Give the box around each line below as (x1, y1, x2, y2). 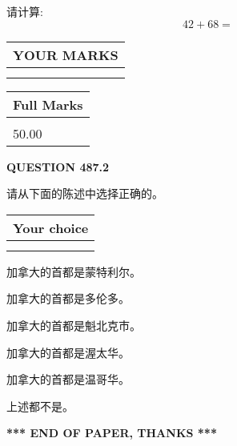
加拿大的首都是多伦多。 (6, 290, 130, 307)
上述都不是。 (6, 397, 74, 414)
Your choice (13, 218, 89, 237)
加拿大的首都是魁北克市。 (6, 316, 141, 333)
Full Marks (13, 94, 83, 114)
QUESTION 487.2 (6, 158, 110, 175)
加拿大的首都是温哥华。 (6, 371, 130, 388)
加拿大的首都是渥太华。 (6, 344, 130, 360)
